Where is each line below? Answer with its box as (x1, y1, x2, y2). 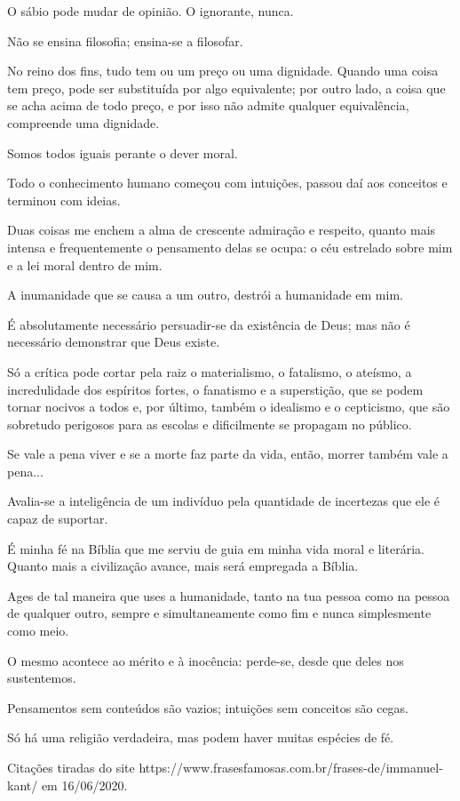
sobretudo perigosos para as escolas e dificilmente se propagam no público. (7, 414, 412, 433)
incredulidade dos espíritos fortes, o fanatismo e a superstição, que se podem (7, 380, 424, 398)
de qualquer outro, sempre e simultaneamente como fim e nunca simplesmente (7, 604, 432, 622)
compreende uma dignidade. (7, 113, 160, 132)
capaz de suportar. (7, 509, 108, 528)
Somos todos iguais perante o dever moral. (7, 143, 238, 162)
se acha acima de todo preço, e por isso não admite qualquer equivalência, (7, 96, 409, 115)
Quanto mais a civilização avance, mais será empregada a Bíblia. (7, 557, 359, 575)
